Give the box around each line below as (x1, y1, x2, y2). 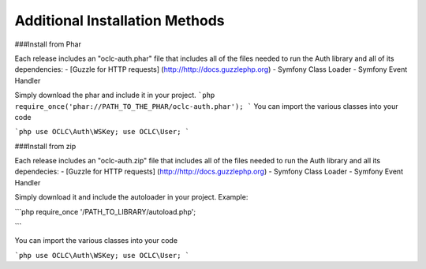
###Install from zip (14, 141, 77, 151)
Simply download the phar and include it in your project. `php (14, 91, 215, 100)
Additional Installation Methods (14, 12, 225, 29)
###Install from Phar (14, 39, 82, 49)
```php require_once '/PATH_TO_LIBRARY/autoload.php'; (14, 207, 196, 216)
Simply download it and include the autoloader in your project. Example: (14, 192, 248, 202)
